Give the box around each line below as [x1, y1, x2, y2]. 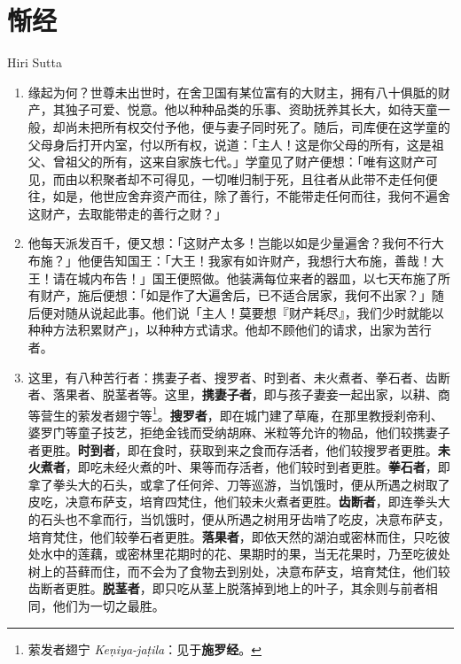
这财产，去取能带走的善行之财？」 [27, 204, 227, 222]
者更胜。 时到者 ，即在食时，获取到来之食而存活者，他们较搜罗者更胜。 [27, 440, 438, 459]
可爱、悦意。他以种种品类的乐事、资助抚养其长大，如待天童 [90, 100, 438, 119]
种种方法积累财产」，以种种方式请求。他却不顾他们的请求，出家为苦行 [27, 320, 432, 339]
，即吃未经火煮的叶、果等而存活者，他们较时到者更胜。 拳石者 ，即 [65, 458, 450, 476]
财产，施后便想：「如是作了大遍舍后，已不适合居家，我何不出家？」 [40, 286, 432, 305]
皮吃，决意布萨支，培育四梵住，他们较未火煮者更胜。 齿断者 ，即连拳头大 [27, 492, 450, 511]
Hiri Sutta [7, 53, 62, 72]
